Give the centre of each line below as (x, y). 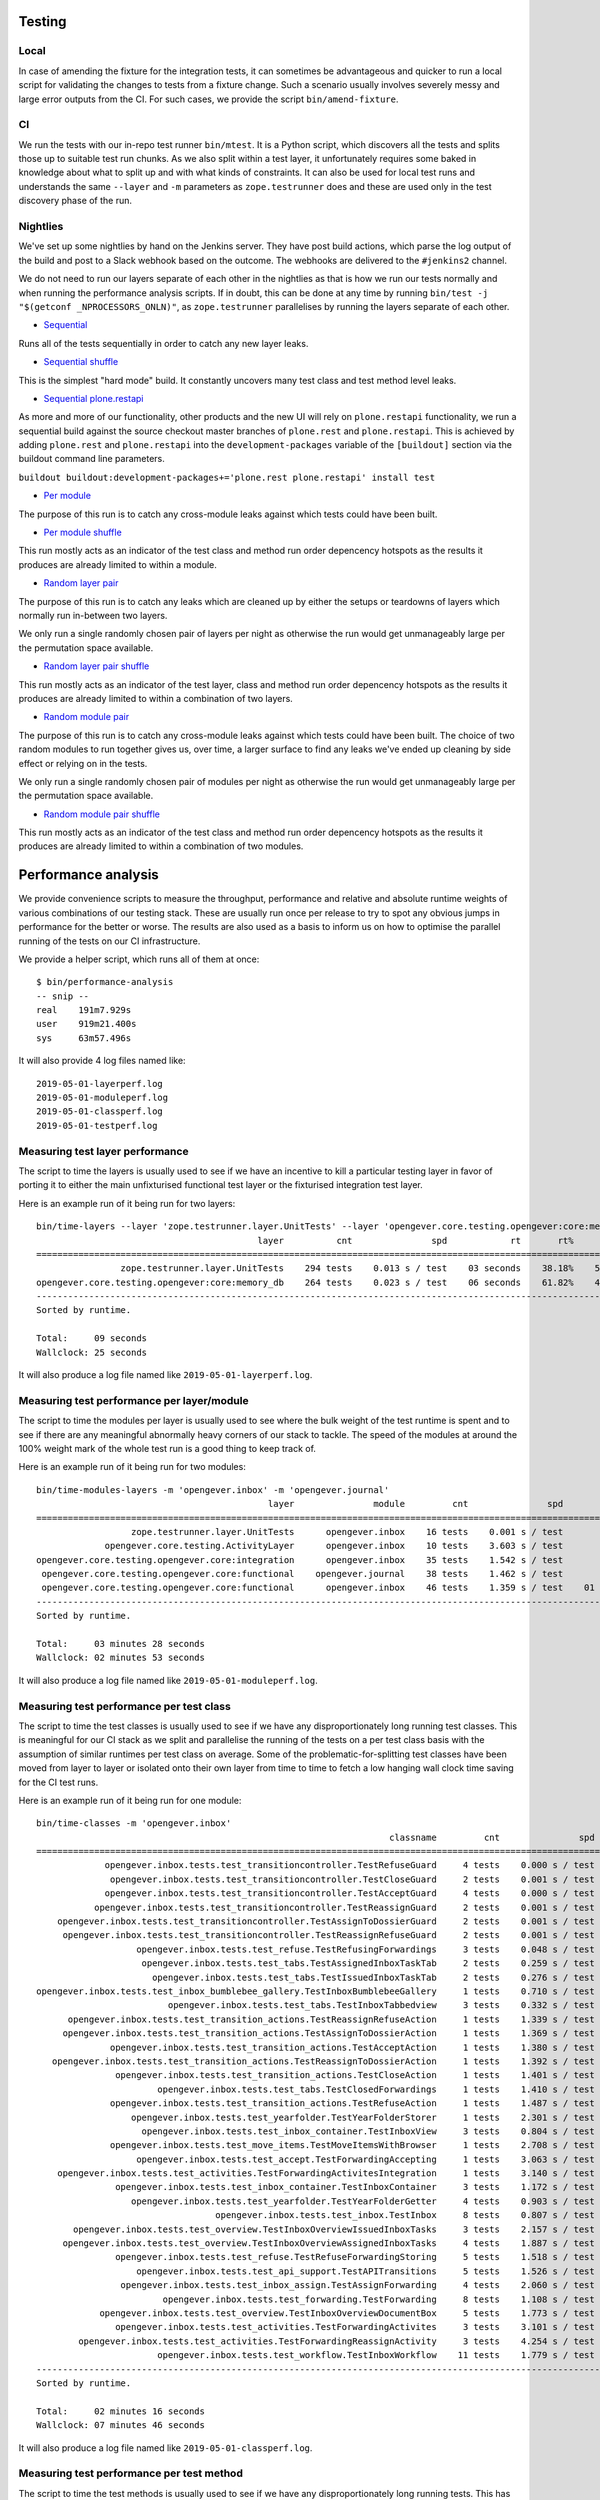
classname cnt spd (491, 1837)
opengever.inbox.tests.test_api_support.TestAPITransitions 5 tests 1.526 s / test (365, 2271)
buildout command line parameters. (91, 459)
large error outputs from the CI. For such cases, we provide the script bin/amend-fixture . (208, 99)
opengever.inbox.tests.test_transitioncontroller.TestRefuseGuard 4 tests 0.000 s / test (349, 1865)
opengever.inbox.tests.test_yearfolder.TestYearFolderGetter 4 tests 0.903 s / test (362, 2201)
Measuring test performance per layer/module (133, 1400)
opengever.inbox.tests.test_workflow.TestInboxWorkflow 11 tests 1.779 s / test (375, 2355)
